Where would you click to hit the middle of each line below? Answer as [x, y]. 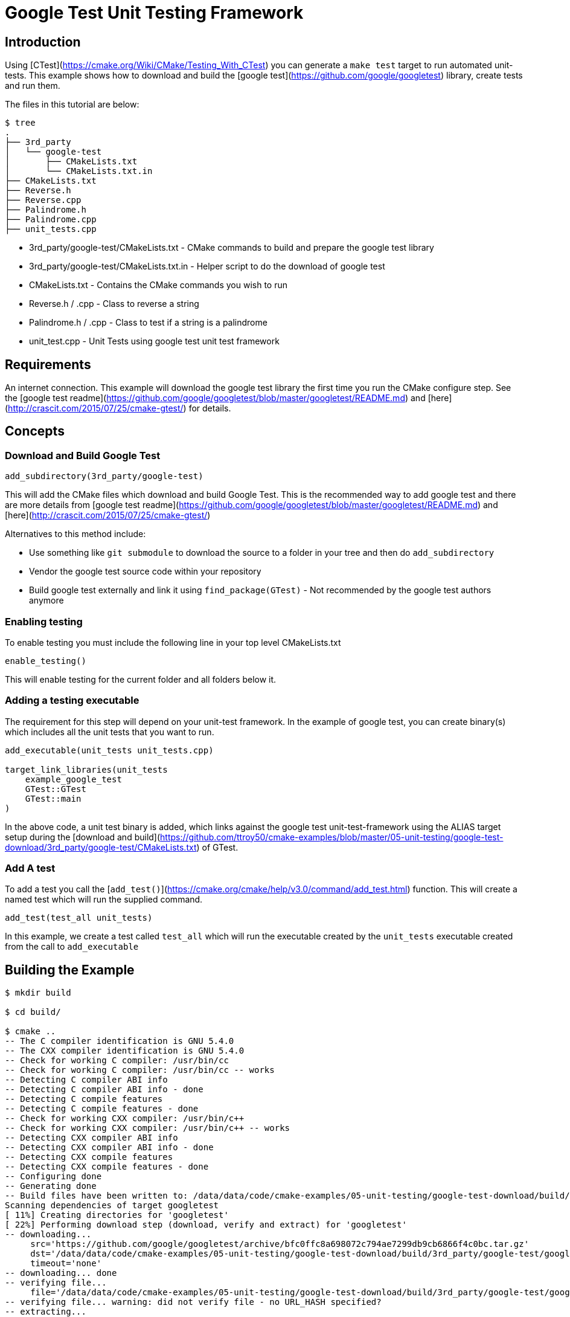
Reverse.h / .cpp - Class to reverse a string [114, 304]
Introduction [43, 42]
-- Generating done [51, 1186]
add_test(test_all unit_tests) [79, 918]
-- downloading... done [61, 1273]
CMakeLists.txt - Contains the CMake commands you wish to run [158, 285]
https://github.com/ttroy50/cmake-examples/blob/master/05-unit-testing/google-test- [332, 837]
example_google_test [73, 779]
